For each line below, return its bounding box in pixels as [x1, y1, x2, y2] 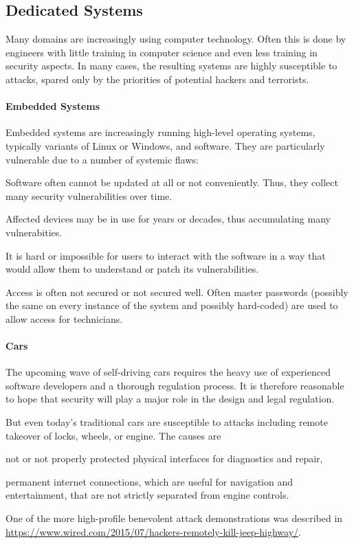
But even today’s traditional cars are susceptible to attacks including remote [5, 415, 328, 429]
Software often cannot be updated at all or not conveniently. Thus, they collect [5, 175, 338, 190]
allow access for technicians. [5, 311, 123, 326]
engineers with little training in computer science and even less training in [5, 45, 318, 59]
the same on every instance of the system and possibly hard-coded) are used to [5, 298, 338, 313]
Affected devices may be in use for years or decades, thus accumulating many [5, 212, 331, 226]
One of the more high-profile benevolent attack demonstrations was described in [5, 511, 343, 525]
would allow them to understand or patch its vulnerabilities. [5, 262, 259, 276]
